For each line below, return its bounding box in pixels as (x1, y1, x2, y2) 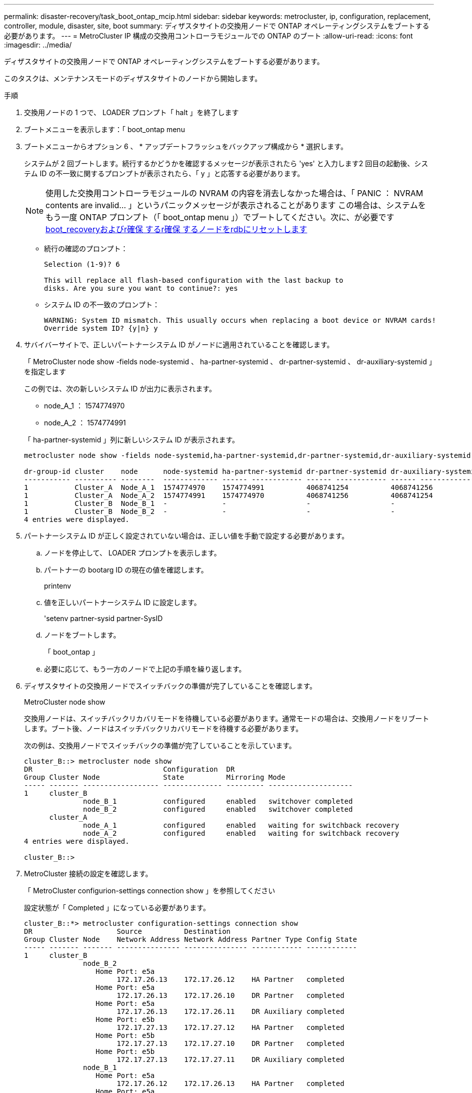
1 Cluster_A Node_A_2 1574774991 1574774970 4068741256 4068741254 (24, 491, 433, 499)
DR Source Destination (24, 927, 231, 935)
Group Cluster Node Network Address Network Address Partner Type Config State (24, 935, 357, 943)
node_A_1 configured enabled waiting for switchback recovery (83, 821, 399, 829)
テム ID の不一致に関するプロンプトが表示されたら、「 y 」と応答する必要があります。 (24, 169, 304, 178)
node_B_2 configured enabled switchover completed (83, 805, 353, 813)
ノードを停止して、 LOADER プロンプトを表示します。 (44, 549, 221, 557)
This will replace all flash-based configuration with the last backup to (44, 276, 343, 284)
